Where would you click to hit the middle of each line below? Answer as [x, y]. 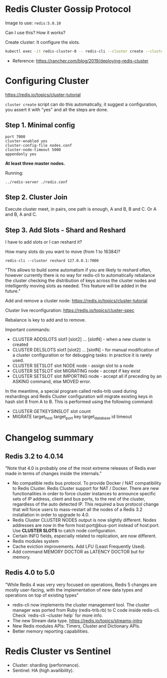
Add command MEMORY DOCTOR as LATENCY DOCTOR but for [79, 551]
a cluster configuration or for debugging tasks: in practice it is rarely [82, 355]
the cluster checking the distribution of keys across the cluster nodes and [81, 281]
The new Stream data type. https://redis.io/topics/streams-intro [77, 620]
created [20, 344]
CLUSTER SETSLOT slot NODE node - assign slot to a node [73, 366]
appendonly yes [21, 154]
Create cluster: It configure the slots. [43, 42]
